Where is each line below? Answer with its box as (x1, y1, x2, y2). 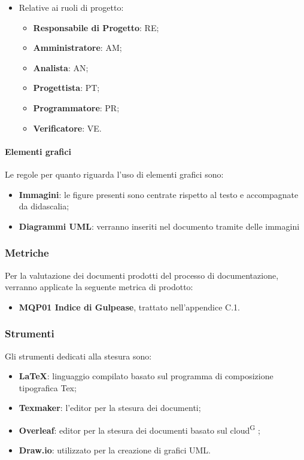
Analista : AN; (33, 61, 89, 74)
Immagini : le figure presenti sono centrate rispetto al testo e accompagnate (19, 188, 299, 200)
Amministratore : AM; (33, 41, 122, 54)
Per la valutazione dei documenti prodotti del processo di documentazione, (5, 269, 279, 281)
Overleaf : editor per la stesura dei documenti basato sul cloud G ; (19, 422, 260, 436)
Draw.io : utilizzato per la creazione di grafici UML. (19, 444, 211, 456)
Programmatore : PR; (33, 101, 120, 114)
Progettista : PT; (33, 81, 100, 94)
